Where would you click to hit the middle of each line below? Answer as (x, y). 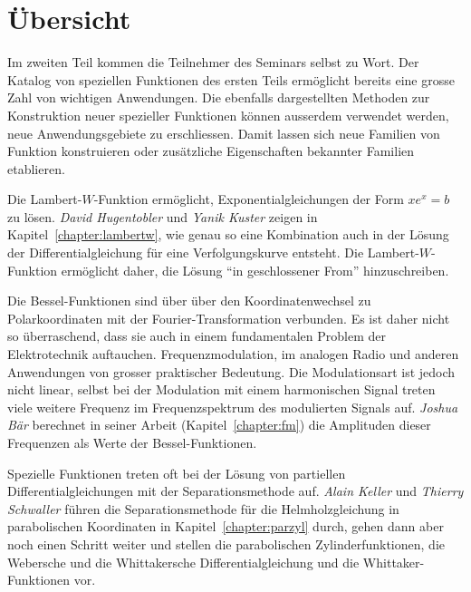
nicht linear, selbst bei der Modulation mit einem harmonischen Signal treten (221, 389)
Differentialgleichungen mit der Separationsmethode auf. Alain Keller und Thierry (235, 491)
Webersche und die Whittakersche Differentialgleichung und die (183, 562)
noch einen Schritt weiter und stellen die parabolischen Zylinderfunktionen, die (226, 543)
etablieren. (36, 168)
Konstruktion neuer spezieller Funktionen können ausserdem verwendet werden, (228, 115)
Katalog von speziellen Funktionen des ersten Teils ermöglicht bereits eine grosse (231, 79)
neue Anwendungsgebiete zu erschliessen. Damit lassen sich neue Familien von (224, 133)
